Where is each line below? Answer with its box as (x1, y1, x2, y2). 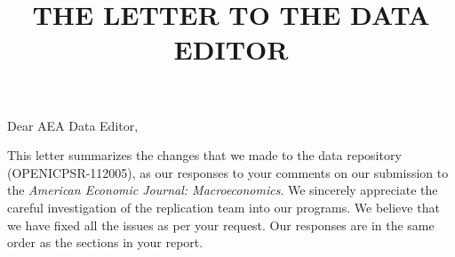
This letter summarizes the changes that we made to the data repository (7, 146, 402, 165)
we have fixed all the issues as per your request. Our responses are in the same (7, 215, 435, 234)
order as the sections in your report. (7, 233, 204, 252)
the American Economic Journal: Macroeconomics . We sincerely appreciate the (7, 181, 438, 199)
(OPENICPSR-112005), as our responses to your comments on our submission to (7, 163, 449, 181)
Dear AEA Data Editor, (7, 116, 139, 134)
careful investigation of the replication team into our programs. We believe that (7, 197, 440, 216)
